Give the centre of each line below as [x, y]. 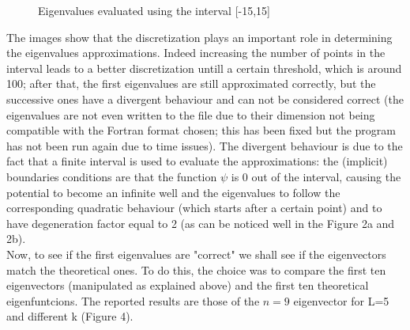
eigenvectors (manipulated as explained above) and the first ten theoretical [188, 285]
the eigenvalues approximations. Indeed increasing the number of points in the [196, 53]
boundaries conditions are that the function [112, 176]
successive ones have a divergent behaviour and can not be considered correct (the [205, 99]
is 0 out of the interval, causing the [316, 176]
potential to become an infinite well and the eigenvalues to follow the [173, 192]
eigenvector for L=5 [341, 300]
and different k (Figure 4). [70, 316]
